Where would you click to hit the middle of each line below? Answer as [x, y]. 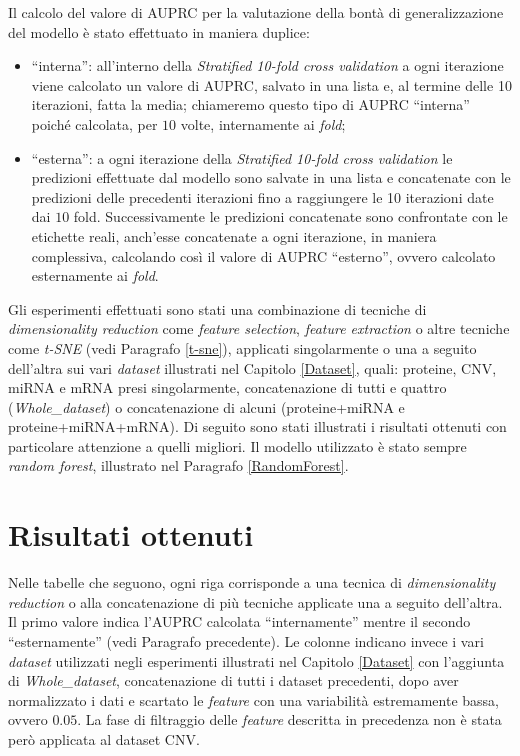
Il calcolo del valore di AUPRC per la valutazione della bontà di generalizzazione [256, 12]
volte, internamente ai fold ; [263, 123]
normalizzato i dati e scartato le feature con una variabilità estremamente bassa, [253, 699]
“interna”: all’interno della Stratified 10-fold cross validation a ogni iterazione [267, 65]
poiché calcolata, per [94, 123]
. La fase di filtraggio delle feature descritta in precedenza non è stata [289, 719]
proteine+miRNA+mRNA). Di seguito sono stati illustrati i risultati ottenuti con [257, 426]
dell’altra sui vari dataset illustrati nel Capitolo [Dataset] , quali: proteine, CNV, [252, 367]
